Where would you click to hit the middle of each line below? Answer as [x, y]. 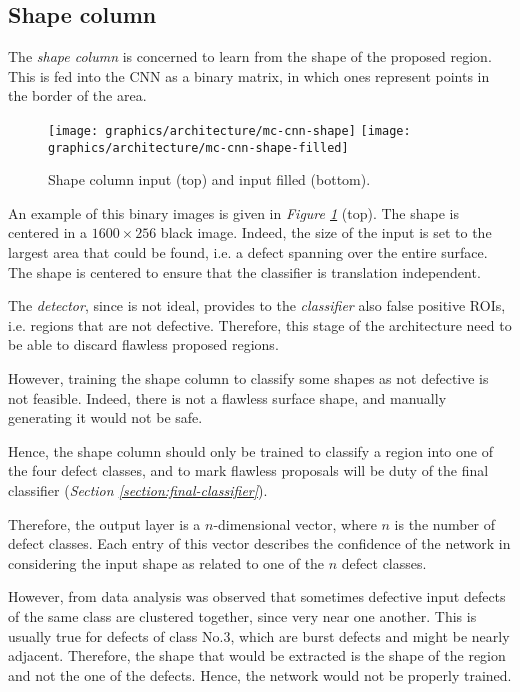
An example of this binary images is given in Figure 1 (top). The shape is [234, 212]
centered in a [47, 232]
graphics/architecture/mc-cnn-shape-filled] [198, 147]
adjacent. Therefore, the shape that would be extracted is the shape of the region [257, 655]
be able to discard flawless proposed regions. [143, 344]
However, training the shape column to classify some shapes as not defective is [248, 378]
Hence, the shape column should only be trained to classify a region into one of [250, 450]
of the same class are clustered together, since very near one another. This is [242, 615]
